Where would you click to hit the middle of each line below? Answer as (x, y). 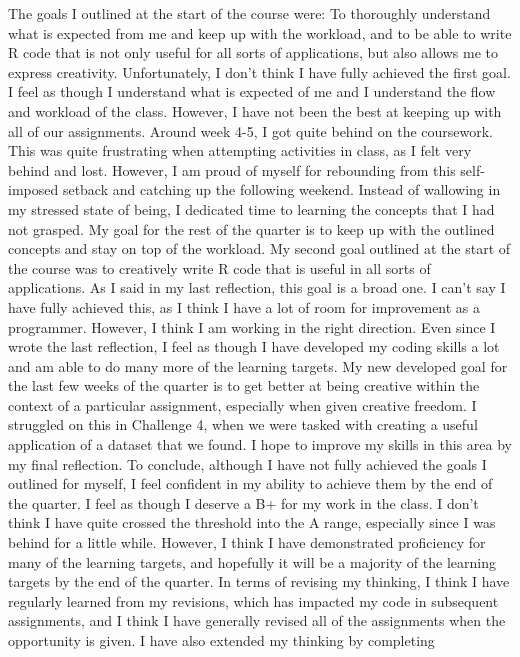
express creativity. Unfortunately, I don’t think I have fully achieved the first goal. (259, 71)
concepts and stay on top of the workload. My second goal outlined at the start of (259, 248)
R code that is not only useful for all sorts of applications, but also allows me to (253, 52)
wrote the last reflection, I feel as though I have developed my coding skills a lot (254, 346)
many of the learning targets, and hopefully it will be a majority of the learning (252, 561)
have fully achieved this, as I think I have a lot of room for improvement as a (244, 306)
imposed (33, 189)
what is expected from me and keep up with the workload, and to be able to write (260, 32)
